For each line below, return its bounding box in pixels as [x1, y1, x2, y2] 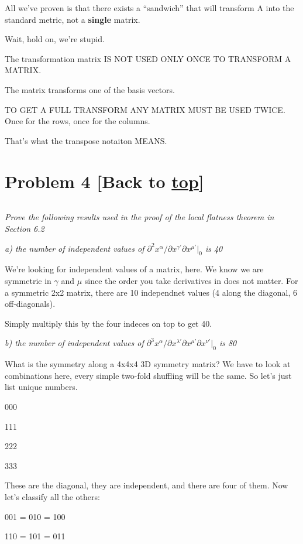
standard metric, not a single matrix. [5, 13, 140, 25]
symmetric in [5, 275, 51, 287]
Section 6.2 [5, 223, 44, 235]
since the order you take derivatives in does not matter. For [84, 275, 298, 287]
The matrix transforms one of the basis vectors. [5, 83, 175, 95]
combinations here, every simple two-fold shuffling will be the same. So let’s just [5, 369, 292, 381]
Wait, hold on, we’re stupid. [5, 33, 105, 45]
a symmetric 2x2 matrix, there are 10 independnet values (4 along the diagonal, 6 [5, 286, 298, 298]
